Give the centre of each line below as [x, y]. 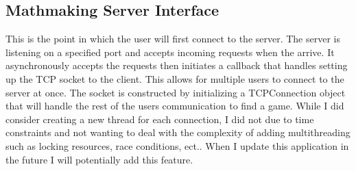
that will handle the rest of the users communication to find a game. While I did [175, 106]
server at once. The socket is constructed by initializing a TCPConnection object [176, 92]
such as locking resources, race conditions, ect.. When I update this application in [177, 145]
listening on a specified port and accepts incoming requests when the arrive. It [170, 52]
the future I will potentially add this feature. [99, 159]
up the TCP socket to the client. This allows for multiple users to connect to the [175, 78]
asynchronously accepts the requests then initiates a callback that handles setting [177, 65]
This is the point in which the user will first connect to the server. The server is [173, 39]
